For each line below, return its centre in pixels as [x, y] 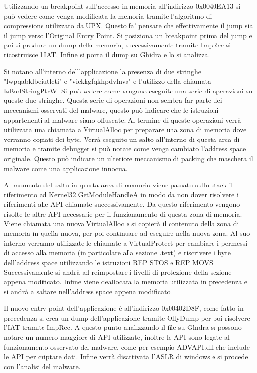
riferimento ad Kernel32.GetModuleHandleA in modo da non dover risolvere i [121, 194]
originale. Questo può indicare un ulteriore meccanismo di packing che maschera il [128, 158]
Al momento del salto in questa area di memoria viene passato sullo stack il [119, 185]
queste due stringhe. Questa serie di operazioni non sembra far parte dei [113, 100]
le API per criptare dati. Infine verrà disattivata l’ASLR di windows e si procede [126, 356]
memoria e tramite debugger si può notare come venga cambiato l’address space [125, 149]
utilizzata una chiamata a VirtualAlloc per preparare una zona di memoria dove [125, 129]
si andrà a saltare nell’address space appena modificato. [88, 291]
